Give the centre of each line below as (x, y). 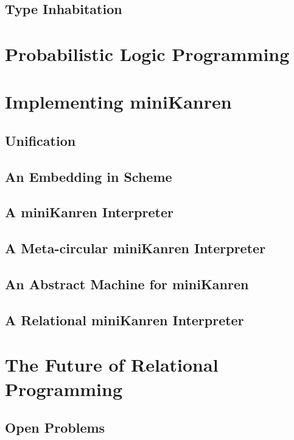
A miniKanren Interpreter (89, 212)
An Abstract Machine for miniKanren (127, 284)
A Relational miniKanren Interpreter (124, 319)
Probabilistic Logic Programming (147, 53)
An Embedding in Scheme (89, 176)
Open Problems (55, 427)
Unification (40, 140)
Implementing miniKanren (118, 102)
